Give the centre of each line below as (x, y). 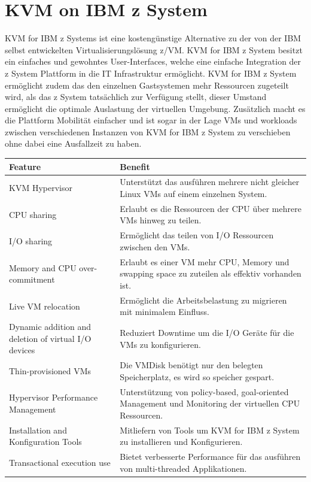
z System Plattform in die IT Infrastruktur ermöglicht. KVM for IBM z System (151, 73)
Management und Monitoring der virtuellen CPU (210, 403)
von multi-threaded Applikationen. (183, 468)
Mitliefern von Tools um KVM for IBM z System (210, 430)
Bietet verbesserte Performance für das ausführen (210, 457)
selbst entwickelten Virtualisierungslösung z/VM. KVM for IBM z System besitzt (154, 49)
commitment (32, 279)
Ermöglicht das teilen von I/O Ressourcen (197, 235)
